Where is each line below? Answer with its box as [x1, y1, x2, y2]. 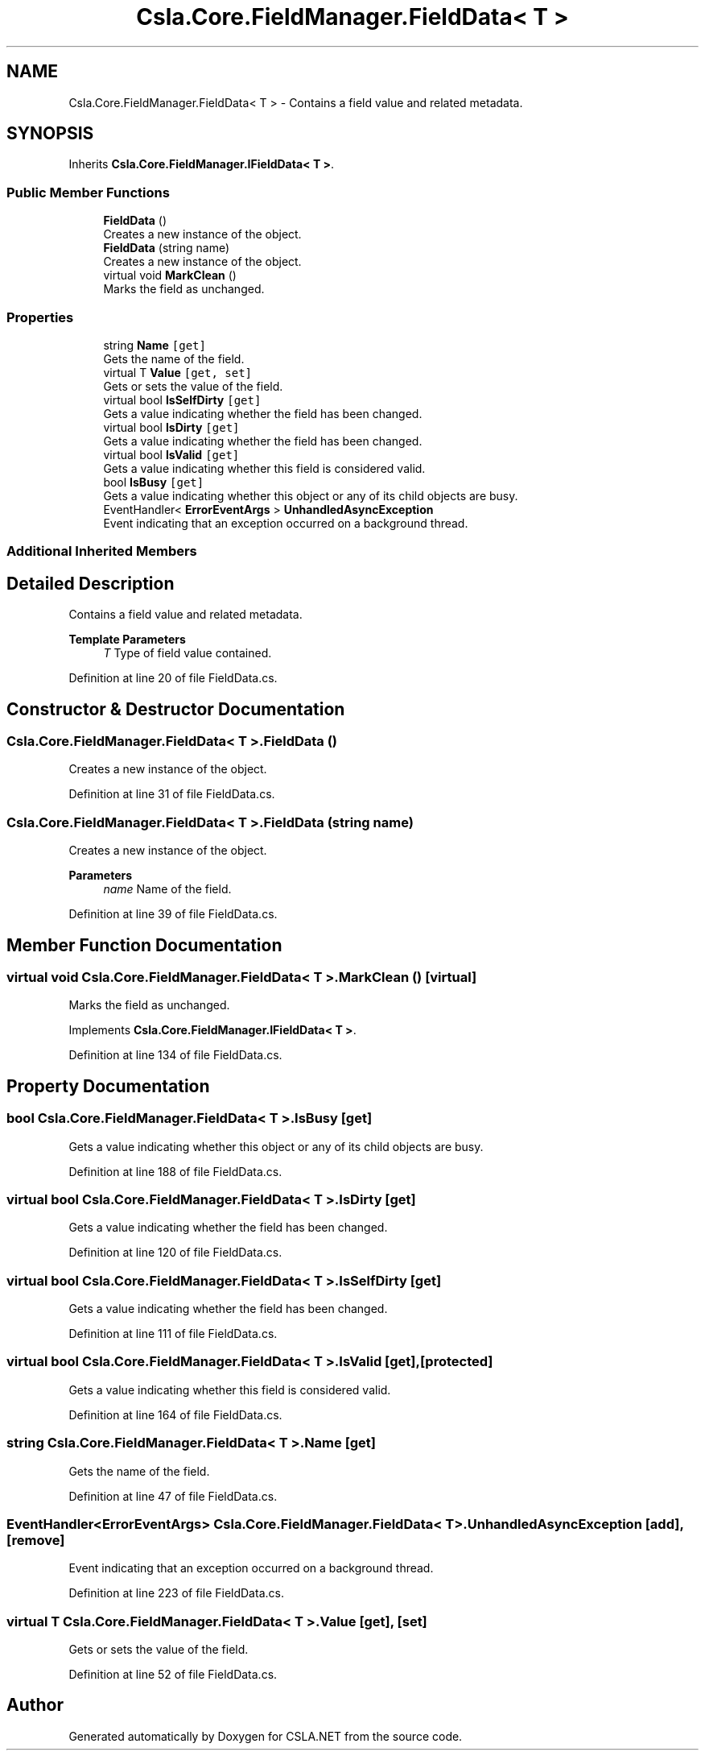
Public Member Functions [6, 184, 170, 201]
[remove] [6, 1531, 65, 1548]
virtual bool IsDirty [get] [103, 420, 240, 434]
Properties [6, 309, 74, 325]
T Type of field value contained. [103, 646, 272, 661]
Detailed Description [6, 573, 175, 594]
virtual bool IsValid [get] [103, 447, 240, 462]
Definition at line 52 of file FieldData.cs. [68, 1667, 278, 1682]
